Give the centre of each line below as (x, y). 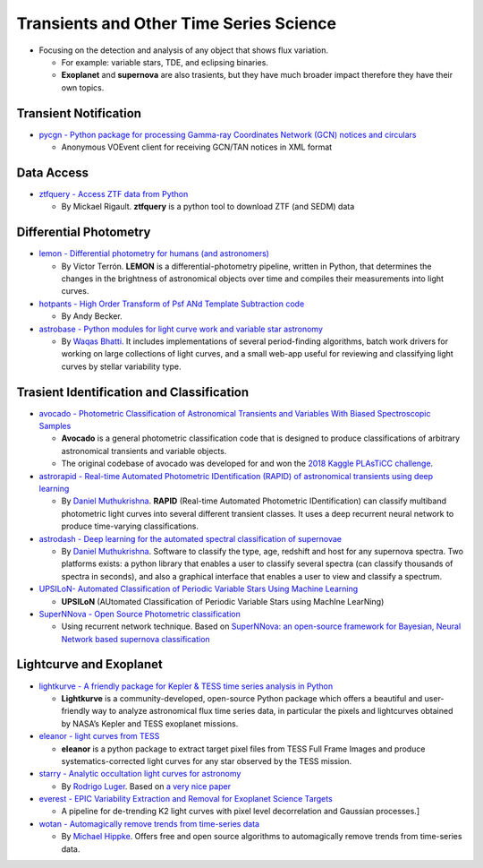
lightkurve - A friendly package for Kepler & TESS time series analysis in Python (186, 686)
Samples (55, 426)
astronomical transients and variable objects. (144, 451)
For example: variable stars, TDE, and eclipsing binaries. (165, 62)
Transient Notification (79, 113)
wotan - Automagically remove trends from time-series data (149, 823)
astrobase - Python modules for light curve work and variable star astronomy (181, 329)
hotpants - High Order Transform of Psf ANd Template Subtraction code (172, 304)
